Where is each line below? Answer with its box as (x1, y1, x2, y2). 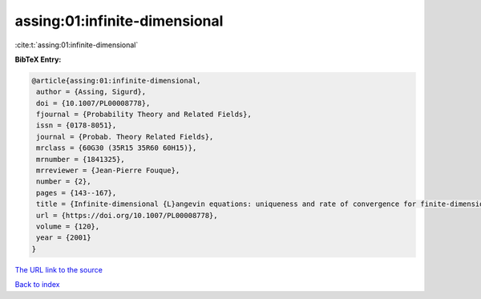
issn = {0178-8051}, (36, 121, 117, 130)
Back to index (14, 280, 60, 289)
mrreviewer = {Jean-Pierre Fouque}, (36, 166, 180, 176)
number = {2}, (36, 177, 91, 186)
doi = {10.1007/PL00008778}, (36, 99, 151, 107)
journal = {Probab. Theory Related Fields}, (36, 132, 214, 141)
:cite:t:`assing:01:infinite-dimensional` (14, 40, 139, 50)
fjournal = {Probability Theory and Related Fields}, (36, 110, 252, 119)
